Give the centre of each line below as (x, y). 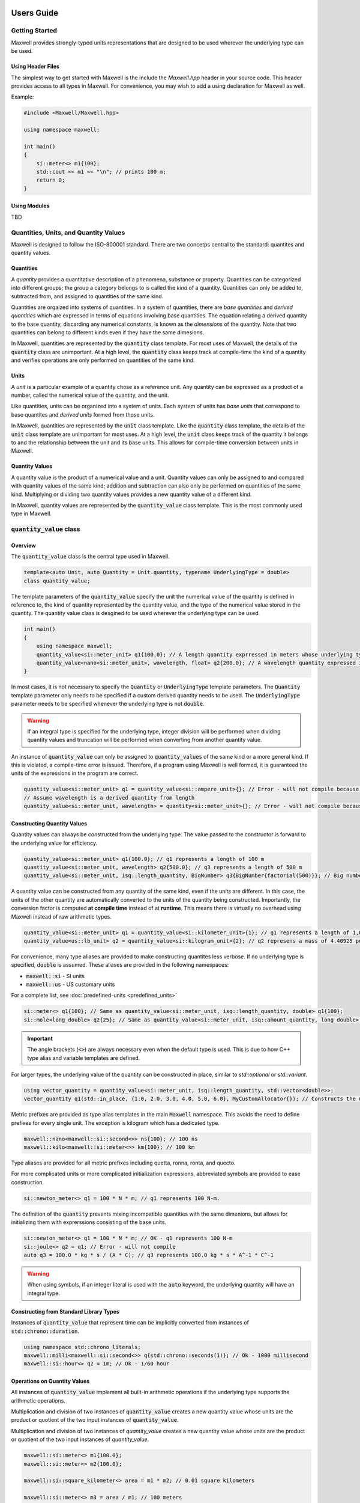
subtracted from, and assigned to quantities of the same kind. (87, 296)
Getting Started (34, 31)
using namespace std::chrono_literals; (82, 1347)
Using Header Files (35, 67)
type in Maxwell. (31, 513)
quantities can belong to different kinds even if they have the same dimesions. (107, 332)
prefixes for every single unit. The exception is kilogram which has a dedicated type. (115, 1123)
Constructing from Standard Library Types (65, 1311)
